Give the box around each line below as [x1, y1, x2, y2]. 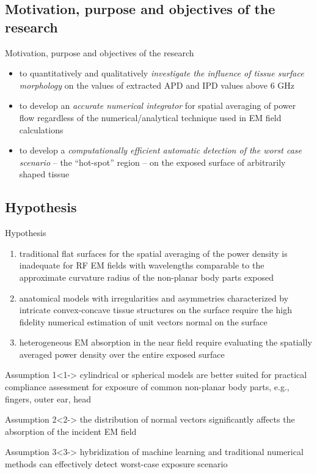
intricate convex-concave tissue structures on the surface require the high [19, 303, 293, 316]
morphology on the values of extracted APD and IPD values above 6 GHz [19, 78, 295, 91]
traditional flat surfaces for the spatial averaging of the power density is [19, 246, 288, 259]
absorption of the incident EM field [5, 424, 137, 437]
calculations [19, 123, 64, 136]
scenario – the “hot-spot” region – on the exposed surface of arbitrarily [19, 155, 286, 168]
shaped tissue [19, 168, 70, 180]
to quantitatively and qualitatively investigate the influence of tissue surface [19, 67, 304, 80]
